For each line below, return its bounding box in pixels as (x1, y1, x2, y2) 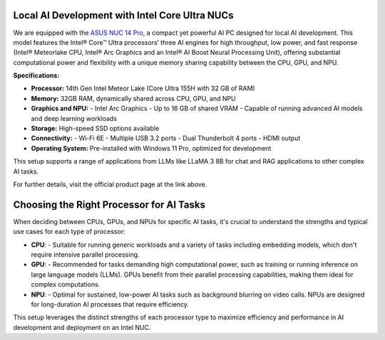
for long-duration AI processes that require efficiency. (31, 300, 189, 309)
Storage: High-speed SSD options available (31, 124, 160, 133)
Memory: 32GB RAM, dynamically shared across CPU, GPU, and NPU (31, 94, 236, 102)
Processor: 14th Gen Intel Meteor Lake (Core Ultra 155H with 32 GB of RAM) (31, 84, 256, 92)
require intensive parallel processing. (31, 250, 140, 259)
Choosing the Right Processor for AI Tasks (13, 198, 206, 211)
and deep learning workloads (31, 114, 118, 122)
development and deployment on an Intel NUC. (13, 323, 151, 331)
